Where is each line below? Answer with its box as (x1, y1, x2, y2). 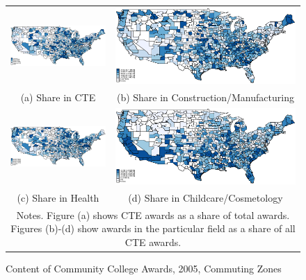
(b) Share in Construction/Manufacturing (116, 89, 294, 104)
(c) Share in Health (17, 190, 99, 204)
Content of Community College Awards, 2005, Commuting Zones (6, 261, 282, 276)
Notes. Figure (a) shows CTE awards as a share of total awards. (16, 207, 290, 222)
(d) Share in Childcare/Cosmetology (128, 190, 283, 204)
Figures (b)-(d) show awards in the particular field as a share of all (10, 221, 296, 236)
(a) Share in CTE (20, 89, 96, 104)
